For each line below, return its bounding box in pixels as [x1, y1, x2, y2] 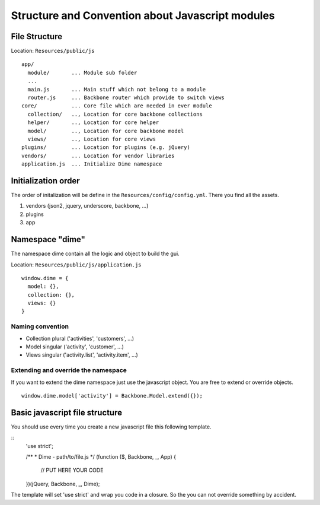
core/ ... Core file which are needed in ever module [21, 103, 213, 109]
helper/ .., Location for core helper [27, 119, 159, 126]
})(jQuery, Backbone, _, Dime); [25, 480, 100, 487]
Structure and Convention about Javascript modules [11, 9, 275, 22]
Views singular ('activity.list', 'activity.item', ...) [25, 351, 139, 358]
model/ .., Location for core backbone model [27, 128, 184, 134]
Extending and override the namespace [11, 366, 127, 374]
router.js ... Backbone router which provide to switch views [27, 94, 225, 101]
